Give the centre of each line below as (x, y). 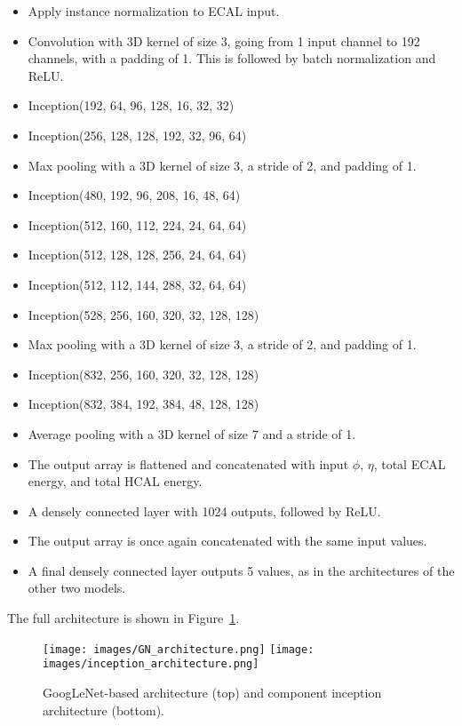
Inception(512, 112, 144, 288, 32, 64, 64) (137, 284)
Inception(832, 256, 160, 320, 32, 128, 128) (143, 374)
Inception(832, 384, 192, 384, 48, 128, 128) (143, 404)
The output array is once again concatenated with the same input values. (227, 541)
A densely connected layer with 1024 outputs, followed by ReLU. (204, 511)
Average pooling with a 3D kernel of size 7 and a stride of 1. (192, 433)
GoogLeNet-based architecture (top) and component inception (212, 692)
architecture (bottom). (104, 710)
